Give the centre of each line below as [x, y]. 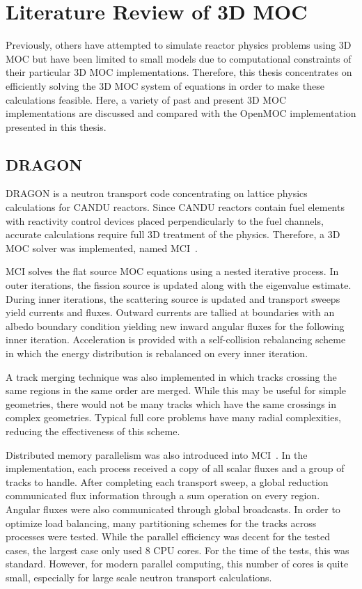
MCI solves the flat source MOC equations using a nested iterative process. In [172, 271]
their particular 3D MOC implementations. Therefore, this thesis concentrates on [179, 72]
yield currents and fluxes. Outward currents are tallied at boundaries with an [170, 312]
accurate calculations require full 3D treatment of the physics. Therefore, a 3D [173, 234]
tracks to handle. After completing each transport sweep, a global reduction [167, 481]
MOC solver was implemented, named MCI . [102, 248]
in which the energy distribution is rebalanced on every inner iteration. [157, 353]
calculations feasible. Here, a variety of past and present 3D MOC [146, 99]
